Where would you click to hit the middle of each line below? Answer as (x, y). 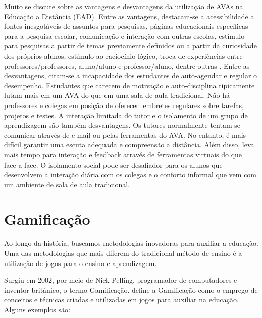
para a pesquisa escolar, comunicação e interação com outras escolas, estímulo (124, 36)
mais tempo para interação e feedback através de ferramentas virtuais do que (123, 154)
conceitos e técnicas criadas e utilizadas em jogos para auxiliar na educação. (121, 300)
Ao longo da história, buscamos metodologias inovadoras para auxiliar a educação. (131, 243)
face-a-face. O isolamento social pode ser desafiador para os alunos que (113, 164)
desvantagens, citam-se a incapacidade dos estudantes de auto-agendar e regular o (131, 75)
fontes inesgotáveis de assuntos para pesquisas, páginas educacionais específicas (126, 26)
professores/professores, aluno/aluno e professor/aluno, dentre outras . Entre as (127, 65)
